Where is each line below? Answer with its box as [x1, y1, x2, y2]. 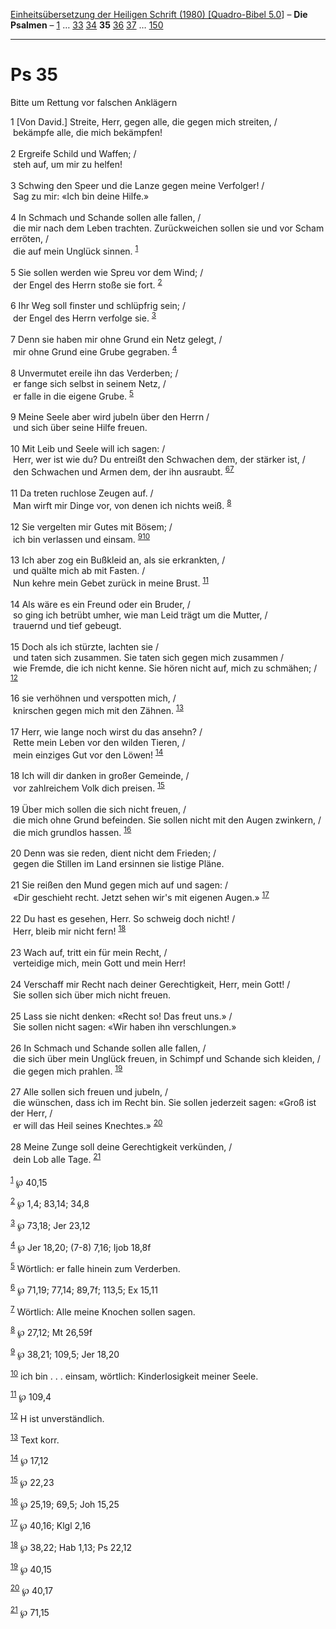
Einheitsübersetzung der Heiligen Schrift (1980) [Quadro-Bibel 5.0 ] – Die [10, 9, 308, 20]
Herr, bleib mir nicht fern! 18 [12, 924, 127, 937]
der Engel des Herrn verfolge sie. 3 [12, 310, 157, 324]
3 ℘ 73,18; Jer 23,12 [10, 1218, 91, 1231]
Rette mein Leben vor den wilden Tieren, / [12, 736, 186, 748]
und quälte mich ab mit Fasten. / [12, 565, 146, 577]
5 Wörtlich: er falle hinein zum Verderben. [10, 1261, 181, 1275]
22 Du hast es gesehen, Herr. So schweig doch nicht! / [10, 913, 236, 925]
